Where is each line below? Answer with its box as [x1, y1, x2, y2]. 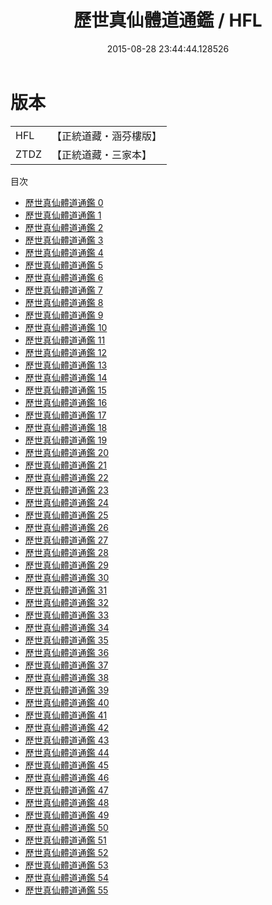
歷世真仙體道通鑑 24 [24, 496, 110, 508]
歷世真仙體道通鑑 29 [24, 559, 109, 571]
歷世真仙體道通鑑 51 [24, 834, 107, 846]
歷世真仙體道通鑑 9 [24, 309, 104, 321]
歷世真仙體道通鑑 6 [24, 271, 104, 283]
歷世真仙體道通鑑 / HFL [73, 9, 263, 32]
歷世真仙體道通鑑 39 [24, 684, 110, 696]
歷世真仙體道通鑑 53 [24, 859, 109, 871]
